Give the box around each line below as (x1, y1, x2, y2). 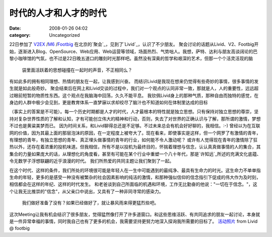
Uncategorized (49, 32, 80, 38)
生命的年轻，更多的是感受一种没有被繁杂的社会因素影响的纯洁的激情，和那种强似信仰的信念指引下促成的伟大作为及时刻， (9, 174, 261, 180)
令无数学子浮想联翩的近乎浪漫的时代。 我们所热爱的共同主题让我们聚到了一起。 (9, 158, 174, 164)
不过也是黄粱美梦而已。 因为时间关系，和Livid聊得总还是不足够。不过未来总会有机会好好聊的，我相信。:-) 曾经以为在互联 (9, 123, 260, 129)
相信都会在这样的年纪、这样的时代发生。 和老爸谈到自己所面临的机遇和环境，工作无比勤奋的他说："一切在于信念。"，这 (9, 181, 257, 187)
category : (9, 32, 31, 38)
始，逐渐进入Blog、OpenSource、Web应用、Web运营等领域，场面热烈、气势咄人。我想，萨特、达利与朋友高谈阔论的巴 (9, 48, 258, 54)
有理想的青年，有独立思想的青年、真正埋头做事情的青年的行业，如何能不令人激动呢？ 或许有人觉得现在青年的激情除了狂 (9, 137, 258, 143)
